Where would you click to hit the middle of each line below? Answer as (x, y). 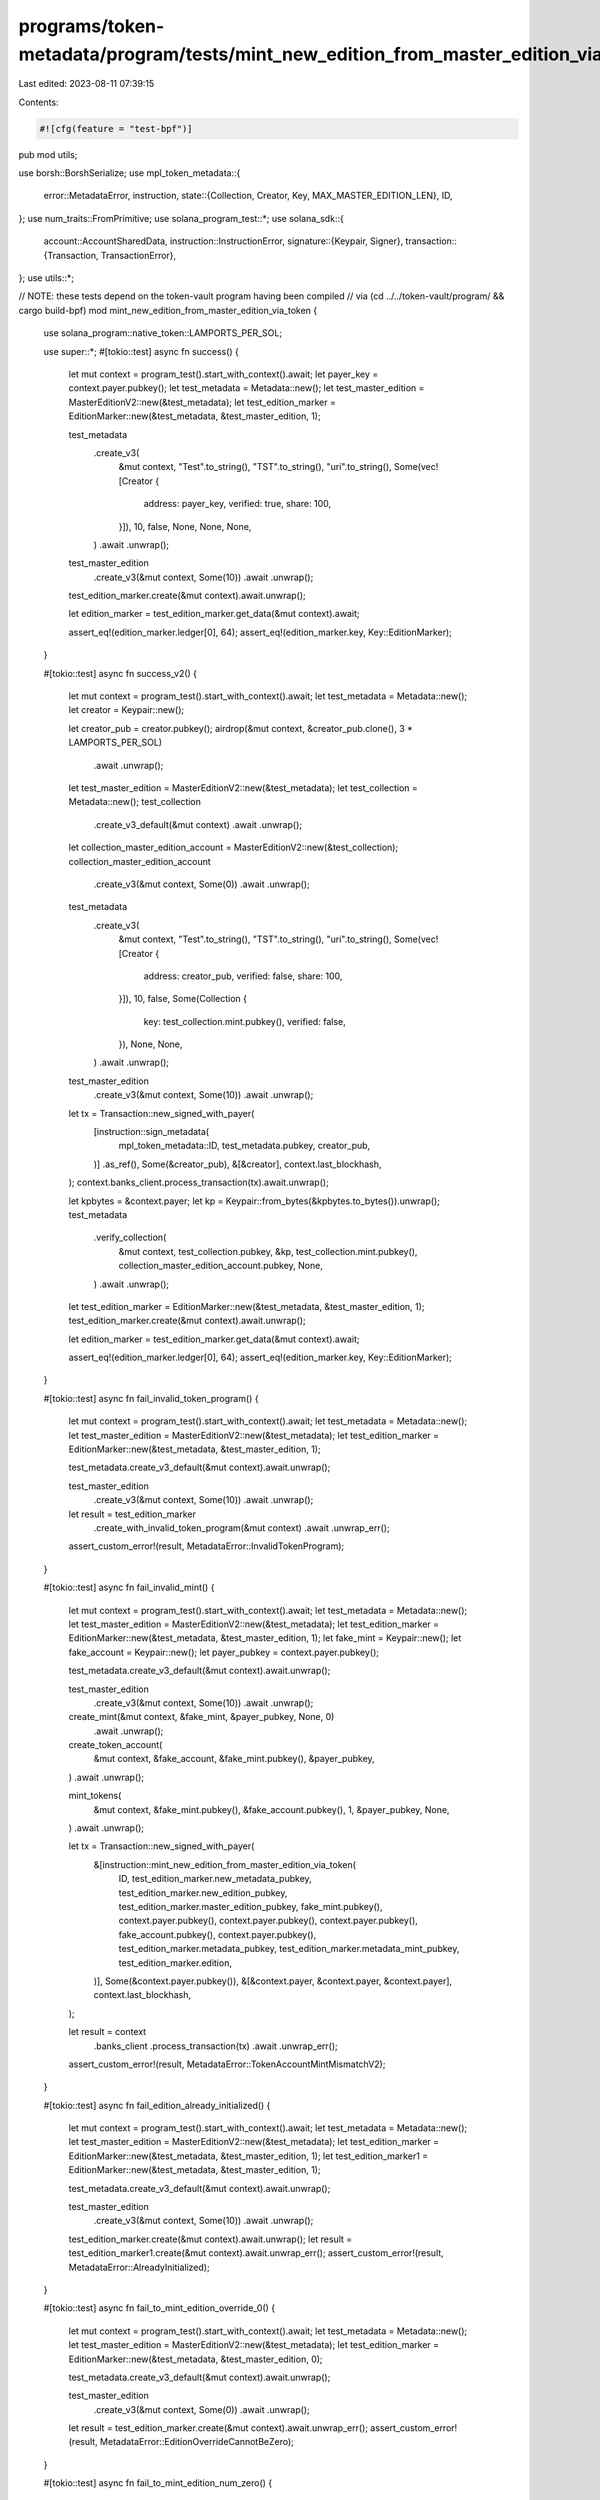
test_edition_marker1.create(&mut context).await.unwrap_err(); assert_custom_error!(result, (256, 2253)
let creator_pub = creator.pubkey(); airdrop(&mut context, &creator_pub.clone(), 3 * (241, 728)
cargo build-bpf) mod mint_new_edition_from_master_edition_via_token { (168, 310)
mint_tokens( (95, 1796)
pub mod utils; (48, 154)
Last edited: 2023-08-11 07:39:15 (86, 84)
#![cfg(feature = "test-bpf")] (116, 128)
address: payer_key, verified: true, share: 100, (237, 504)
